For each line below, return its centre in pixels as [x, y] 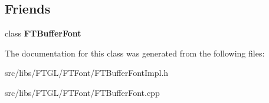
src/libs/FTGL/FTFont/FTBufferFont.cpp [82, 92]
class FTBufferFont [43, 33]
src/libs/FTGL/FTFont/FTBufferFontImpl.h [87, 73]
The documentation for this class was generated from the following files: [135, 53]
